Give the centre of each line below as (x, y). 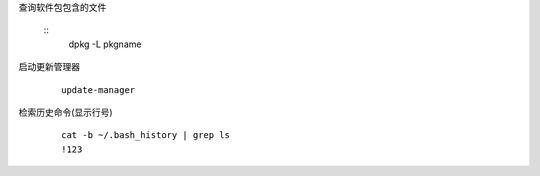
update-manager (98, 89)
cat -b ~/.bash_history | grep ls (145, 135)
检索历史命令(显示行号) (66, 112)
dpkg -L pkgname (105, 44)
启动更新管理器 (49, 67)
